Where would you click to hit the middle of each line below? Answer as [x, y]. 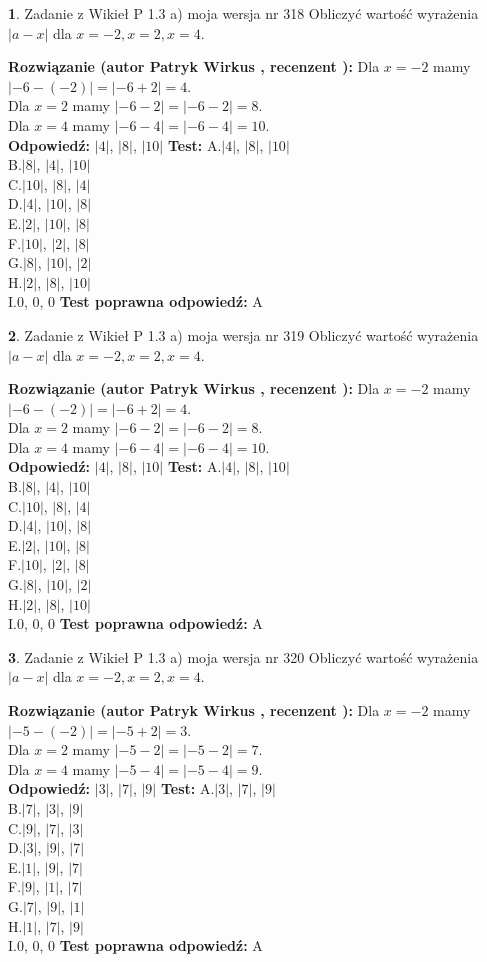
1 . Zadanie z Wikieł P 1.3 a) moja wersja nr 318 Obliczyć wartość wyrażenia [243, 13]
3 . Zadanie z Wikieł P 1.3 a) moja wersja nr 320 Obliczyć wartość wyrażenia [243, 656]
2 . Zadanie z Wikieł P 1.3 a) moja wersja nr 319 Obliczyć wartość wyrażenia [243, 334]
